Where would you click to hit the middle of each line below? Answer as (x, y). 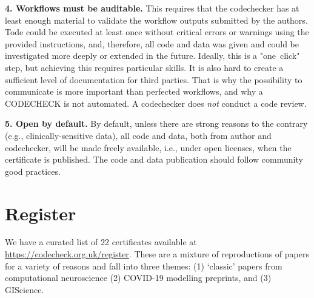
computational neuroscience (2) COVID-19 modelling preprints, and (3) (138, 278)
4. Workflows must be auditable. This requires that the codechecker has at (152, 8)
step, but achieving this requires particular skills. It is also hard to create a (144, 67)
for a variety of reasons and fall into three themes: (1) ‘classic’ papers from (144, 266)
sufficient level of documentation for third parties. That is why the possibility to (154, 79)
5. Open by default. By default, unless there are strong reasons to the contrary (156, 124)
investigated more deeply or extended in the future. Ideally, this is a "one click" (152, 56)
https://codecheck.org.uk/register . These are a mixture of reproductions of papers (157, 254)
